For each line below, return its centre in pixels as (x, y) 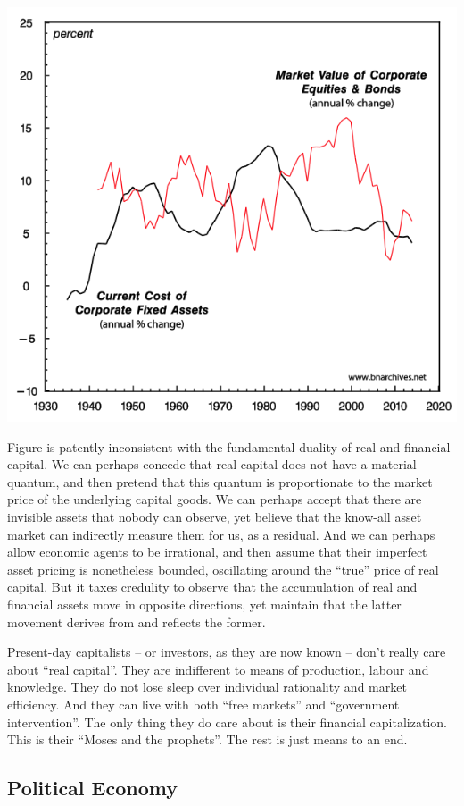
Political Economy (92, 788)
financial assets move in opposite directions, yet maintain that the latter (204, 604)
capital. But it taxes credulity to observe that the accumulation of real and (212, 587)
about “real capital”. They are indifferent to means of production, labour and (218, 669)
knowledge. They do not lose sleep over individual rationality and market (207, 687)
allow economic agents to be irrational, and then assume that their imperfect (217, 552)
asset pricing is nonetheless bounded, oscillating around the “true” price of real (223, 569)
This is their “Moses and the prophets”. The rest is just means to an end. (207, 739)
